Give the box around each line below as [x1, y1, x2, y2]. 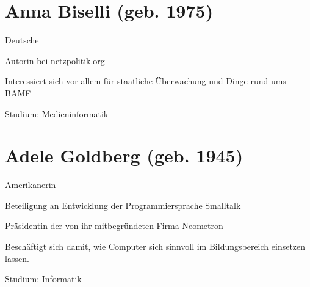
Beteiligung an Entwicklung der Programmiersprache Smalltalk [5, 198, 241, 211]
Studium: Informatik [5, 272, 82, 285]
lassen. [5, 252, 29, 264]
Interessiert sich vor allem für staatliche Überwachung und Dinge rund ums [5, 74, 286, 87]
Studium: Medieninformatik [5, 107, 109, 120]
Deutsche [5, 34, 39, 46]
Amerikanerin [5, 178, 56, 191]
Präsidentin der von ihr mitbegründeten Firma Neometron [5, 219, 223, 232]
